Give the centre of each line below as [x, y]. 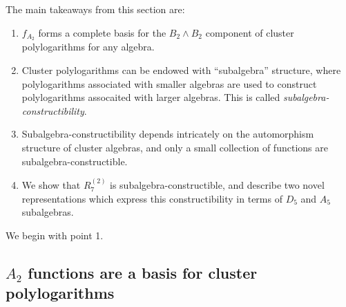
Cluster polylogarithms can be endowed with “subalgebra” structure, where [181, 70]
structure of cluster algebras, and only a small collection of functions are [175, 148]
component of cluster [250, 32]
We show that [51, 185]
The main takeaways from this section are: [95, 9]
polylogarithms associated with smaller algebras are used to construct [169, 83]
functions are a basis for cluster [143, 272]
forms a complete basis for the [102, 32]
